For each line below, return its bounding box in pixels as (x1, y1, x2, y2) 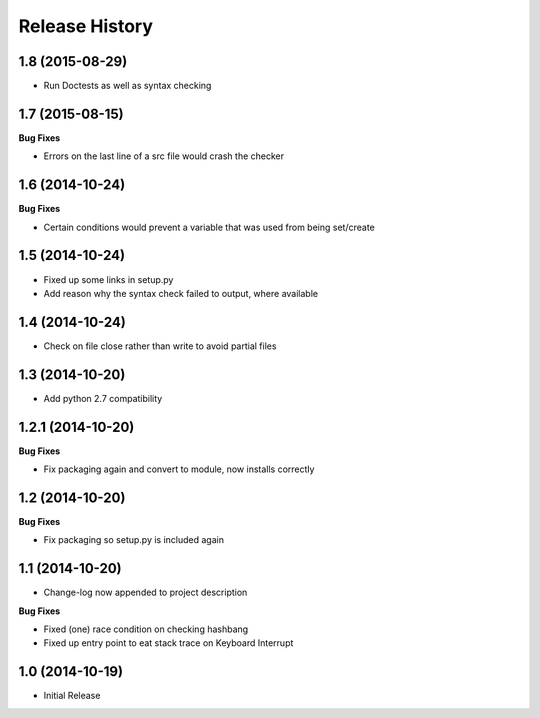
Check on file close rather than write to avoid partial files (43, 340, 277, 352)
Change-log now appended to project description (43, 586, 248, 599)
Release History (18, 15, 154, 37)
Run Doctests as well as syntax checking (43, 80, 212, 92)
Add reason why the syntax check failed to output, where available (43, 287, 319, 299)
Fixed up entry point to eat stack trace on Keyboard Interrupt (43, 637, 294, 649)
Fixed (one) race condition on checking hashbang (43, 623, 249, 635)
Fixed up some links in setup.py (43, 273, 174, 285)
